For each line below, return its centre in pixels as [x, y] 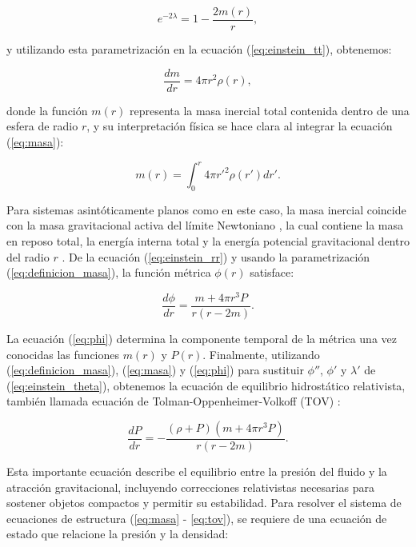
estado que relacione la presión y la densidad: [118, 534]
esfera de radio [42, 126]
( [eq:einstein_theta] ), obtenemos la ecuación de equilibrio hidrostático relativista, [206, 385]
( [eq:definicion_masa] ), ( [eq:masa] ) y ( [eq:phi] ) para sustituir [155, 370]
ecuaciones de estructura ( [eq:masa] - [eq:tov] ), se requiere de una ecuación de [197, 518]
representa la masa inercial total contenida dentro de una [269, 110]
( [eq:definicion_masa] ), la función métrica [109, 272]
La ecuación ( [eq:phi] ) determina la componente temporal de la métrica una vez [202, 338]
